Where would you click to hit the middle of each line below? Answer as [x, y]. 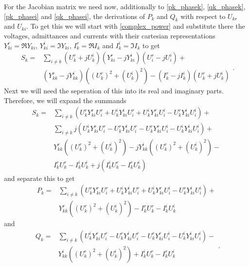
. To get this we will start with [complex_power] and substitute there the [136, 26]
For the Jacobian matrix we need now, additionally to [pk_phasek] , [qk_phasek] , [125, 6]
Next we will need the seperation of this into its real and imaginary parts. [114, 91]
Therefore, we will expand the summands [65, 100]
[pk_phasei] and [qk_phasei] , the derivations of [75, 16]
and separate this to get [39, 178]
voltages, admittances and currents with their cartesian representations [110, 35]
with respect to [203, 16]
